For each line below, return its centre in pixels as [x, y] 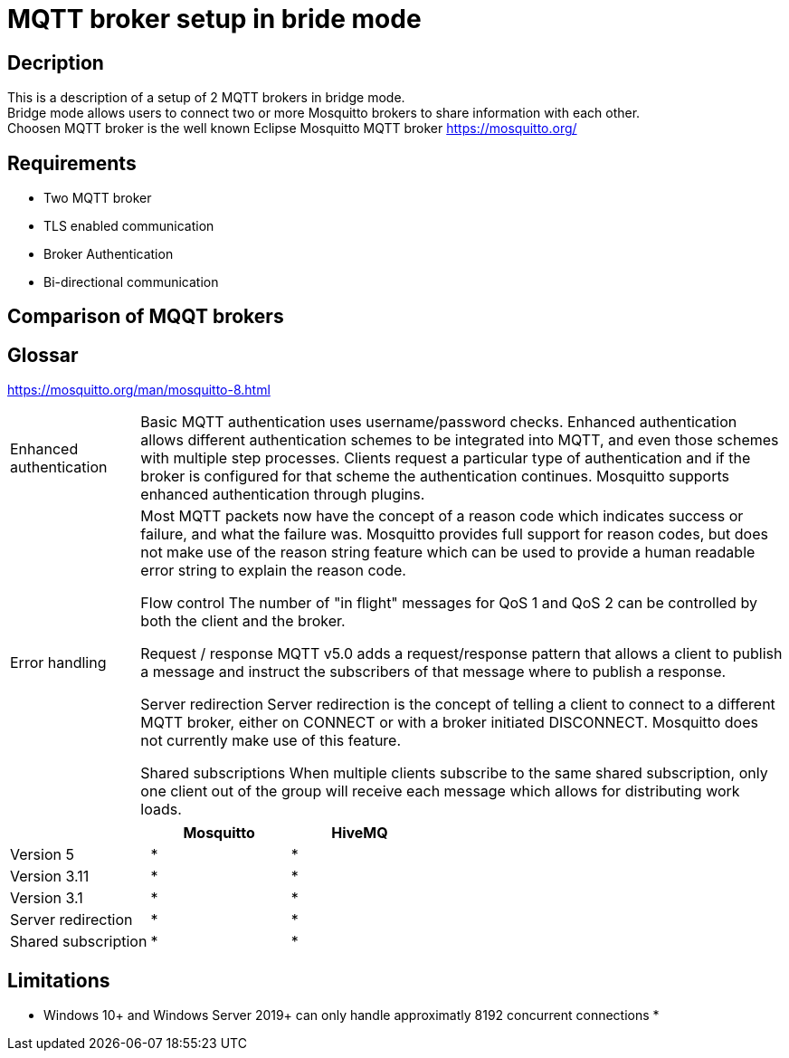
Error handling [58, 663]
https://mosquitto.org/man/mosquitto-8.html [139, 390]
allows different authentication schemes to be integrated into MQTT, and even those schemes [460, 440]
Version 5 [42, 855]
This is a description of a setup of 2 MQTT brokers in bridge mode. [206, 98]
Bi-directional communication [131, 282]
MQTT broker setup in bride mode [214, 19]
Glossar [43, 355]
